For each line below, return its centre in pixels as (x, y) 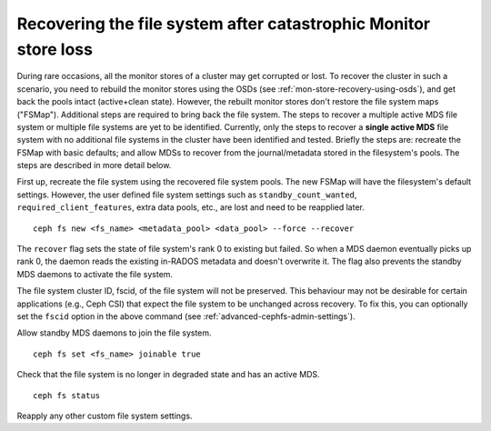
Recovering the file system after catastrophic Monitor (224, 24)
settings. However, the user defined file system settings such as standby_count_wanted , (187, 195)
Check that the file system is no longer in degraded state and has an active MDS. (168, 375)
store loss (55, 49)
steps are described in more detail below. (94, 165)
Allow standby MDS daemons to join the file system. (115, 333)
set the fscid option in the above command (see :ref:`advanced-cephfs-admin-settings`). (186, 316)
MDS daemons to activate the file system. (95, 274)
